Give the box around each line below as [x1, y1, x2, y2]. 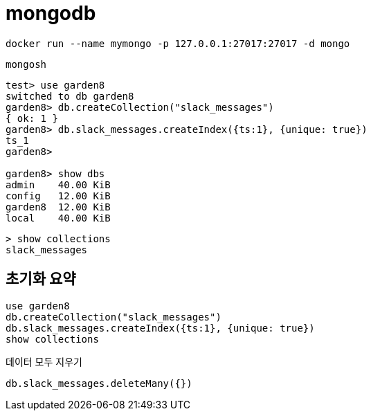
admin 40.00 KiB [6, 179, 111, 190]
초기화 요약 [6, 270, 76, 288]
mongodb [6, 1, 96, 25]
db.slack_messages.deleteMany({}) [6, 377, 192, 389]
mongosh [6, 58, 47, 70]
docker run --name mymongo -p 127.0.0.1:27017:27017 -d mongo [6, 37, 350, 49]
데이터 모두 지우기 [6, 355, 82, 368]
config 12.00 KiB [6, 190, 111, 201]
